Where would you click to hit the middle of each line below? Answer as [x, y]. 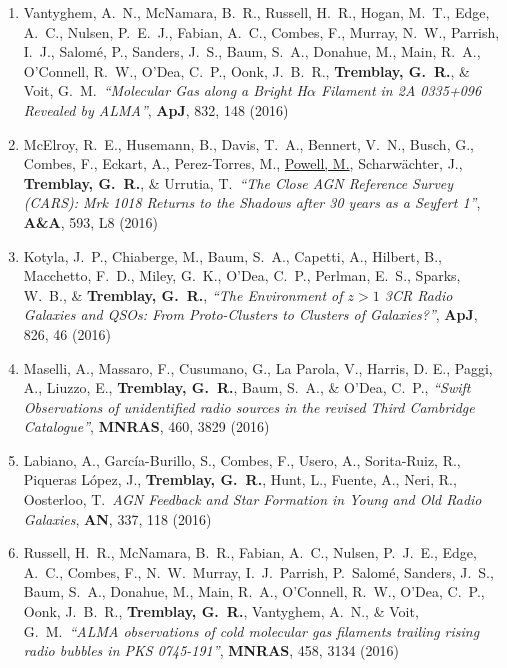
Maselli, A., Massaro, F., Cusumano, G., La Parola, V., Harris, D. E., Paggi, [258, 367]
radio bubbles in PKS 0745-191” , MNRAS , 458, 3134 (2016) [211, 650]
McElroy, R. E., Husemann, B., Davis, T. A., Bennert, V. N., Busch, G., [248, 143]
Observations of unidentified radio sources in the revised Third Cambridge [249, 406]
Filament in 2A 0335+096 [401, 90]
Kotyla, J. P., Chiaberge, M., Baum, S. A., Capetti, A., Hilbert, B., [232, 255]
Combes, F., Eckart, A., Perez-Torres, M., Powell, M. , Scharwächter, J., [243, 163]
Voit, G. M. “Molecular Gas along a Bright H [165, 90]
